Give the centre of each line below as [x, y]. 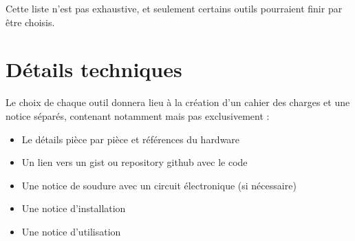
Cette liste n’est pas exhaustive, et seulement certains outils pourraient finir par [174, 8]
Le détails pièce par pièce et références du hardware [131, 139]
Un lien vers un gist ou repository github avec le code [135, 162]
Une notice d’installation [74, 208]
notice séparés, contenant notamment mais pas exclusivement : [138, 115]
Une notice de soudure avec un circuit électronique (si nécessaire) [159, 185]
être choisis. [30, 22]
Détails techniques [94, 69]
